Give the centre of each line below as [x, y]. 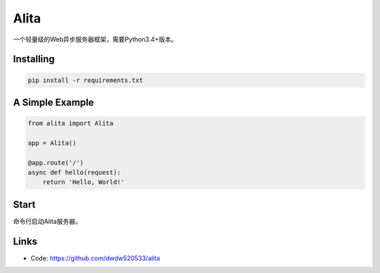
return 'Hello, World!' [83, 182]
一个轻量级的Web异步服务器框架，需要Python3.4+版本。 [95, 39]
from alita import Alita [71, 124]
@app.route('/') [56, 162]
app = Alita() [52, 143]
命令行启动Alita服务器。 [47, 221]
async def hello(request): [74, 173]
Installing [34, 59]
